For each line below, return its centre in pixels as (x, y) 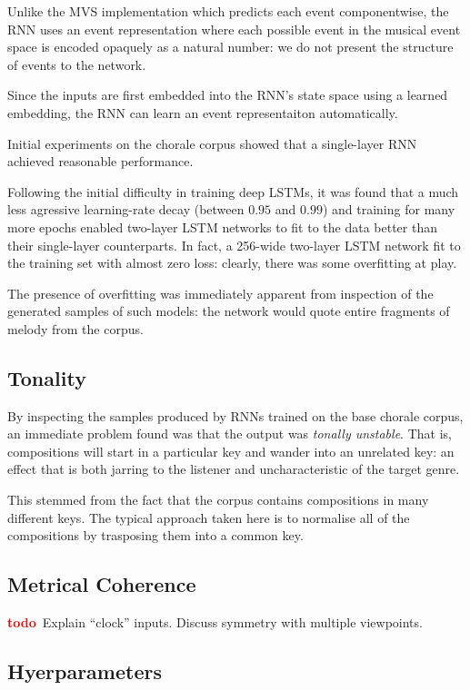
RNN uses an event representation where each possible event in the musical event (234, 29)
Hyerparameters (85, 671)
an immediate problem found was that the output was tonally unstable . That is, (230, 434)
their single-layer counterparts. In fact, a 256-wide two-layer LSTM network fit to (234, 245)
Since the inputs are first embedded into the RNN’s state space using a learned (228, 95)
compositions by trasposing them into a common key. (155, 535)
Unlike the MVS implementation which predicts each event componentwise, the (228, 11)
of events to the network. (77, 64)
